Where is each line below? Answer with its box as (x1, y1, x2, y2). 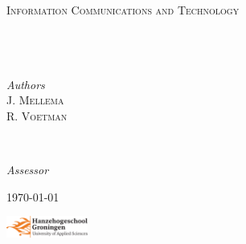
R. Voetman (6, 107, 68, 124)
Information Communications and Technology (6, 2, 240, 18)
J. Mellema (6, 91, 64, 108)
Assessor (6, 161, 49, 177)
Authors (6, 75, 45, 92)
